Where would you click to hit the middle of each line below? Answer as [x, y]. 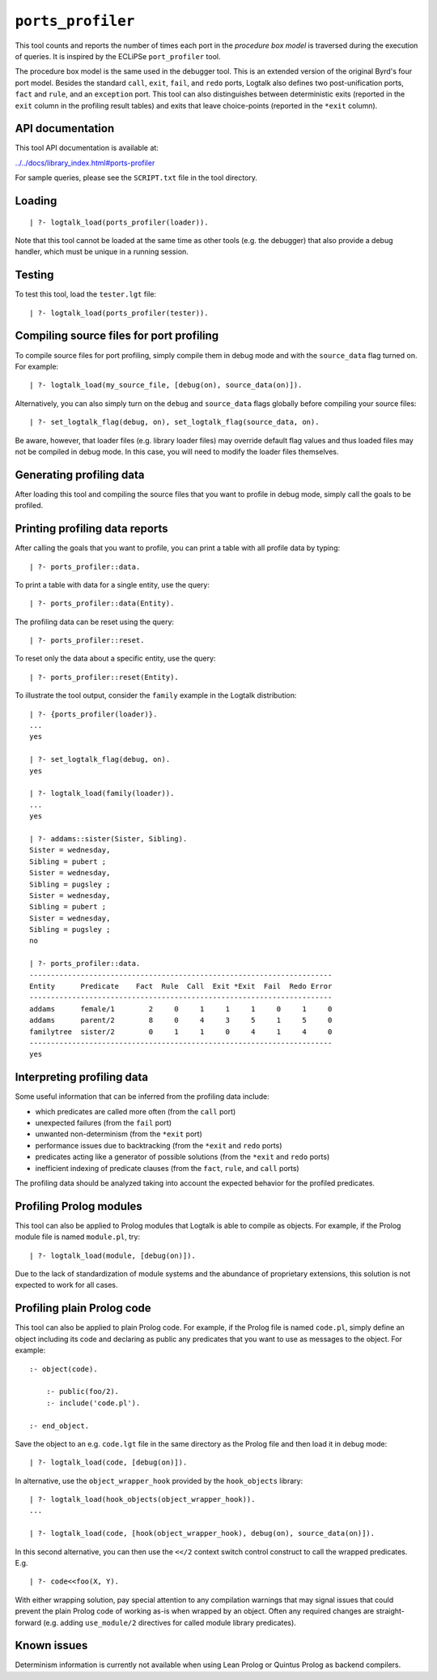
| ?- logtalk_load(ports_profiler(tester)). [119, 313]
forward [28, 1622]
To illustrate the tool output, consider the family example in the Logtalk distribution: [156, 695]
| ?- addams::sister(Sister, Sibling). [108, 838]
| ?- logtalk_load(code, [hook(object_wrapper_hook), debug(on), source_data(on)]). [202, 1533]
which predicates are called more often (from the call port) [136, 1111]
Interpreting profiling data [82, 1077]
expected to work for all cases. [66, 1285]
